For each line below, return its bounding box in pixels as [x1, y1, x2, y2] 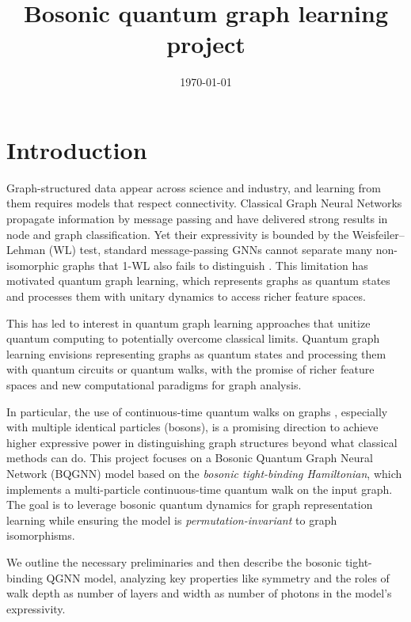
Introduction [6, 133, 147, 165]
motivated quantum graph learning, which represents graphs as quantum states [6, 272, 390, 289]
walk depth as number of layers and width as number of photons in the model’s [6, 585, 392, 601]
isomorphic [6, 256, 59, 273]
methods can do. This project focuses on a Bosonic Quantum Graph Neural [6, 449, 373, 466]
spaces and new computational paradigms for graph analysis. [6, 376, 302, 393]
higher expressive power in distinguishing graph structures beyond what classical [6, 434, 398, 450]
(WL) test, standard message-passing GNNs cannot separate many [48, 241, 372, 258]
